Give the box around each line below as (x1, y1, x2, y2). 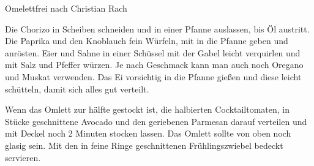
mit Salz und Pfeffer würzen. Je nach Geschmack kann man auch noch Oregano (5, 58, 304, 71)
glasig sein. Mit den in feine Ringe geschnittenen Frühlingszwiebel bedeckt (5, 138, 283, 151)
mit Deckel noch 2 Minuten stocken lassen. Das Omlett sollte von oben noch (5, 127, 291, 140)
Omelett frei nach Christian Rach (5, 2, 127, 14)
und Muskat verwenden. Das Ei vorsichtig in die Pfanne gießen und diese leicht (5, 70, 302, 83)
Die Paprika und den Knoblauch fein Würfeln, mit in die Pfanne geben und (5, 34, 288, 47)
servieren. (5, 151, 41, 164)
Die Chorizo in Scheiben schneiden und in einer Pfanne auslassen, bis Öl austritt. (5, 22, 310, 35)
